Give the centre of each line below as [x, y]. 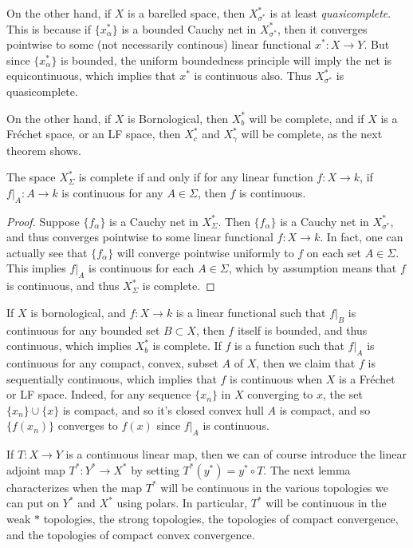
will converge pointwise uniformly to [205, 252]
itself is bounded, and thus [302, 330]
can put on [33, 503]
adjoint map [36, 469]
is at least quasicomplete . [330, 13]
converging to [280, 394]
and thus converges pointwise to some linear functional [140, 237]
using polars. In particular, [182, 503]
